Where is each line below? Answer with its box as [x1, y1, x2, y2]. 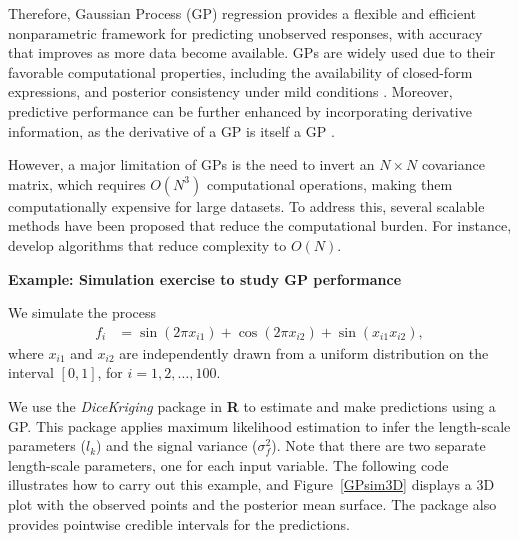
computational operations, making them [206, 173, 453, 194]
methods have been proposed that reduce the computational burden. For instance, [8, 215, 512, 236]
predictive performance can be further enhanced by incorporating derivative [8, 100, 472, 121]
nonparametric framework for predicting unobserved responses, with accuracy [8, 22, 483, 43]
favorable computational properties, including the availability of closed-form [8, 61, 473, 82]
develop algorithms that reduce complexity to [8, 234, 287, 255]
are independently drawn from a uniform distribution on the [119, 342, 489, 363]
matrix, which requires [8, 173, 146, 194]
